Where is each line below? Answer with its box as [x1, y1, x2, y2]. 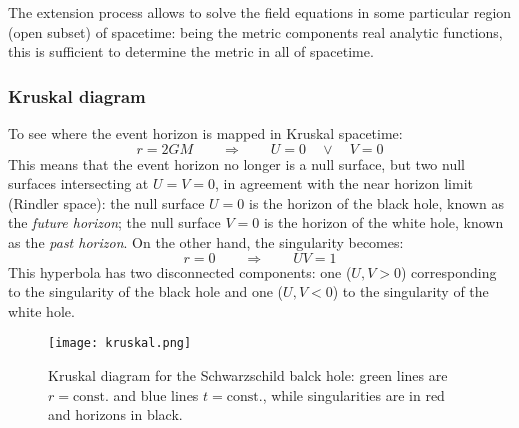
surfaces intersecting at [8, 173, 149, 194]
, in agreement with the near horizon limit [215, 173, 473, 194]
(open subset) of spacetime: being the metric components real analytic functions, [8, 21, 503, 42]
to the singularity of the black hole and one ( [8, 281, 284, 302]
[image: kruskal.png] [48, 336, 192, 351]
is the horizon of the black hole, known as [248, 192, 504, 213]
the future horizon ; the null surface [8, 212, 221, 233]
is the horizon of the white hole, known [263, 212, 504, 233]
